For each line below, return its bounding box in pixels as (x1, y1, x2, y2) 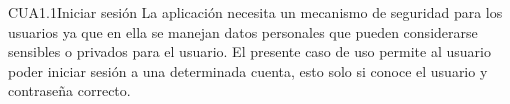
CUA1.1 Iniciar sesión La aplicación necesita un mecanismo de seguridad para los (8, 2, 503, 22)
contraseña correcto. (8, 80, 131, 101)
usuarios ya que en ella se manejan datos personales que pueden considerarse (8, 21, 478, 42)
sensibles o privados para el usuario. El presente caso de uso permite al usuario (8, 41, 491, 62)
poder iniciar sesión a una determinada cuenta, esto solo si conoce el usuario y (8, 60, 488, 81)
